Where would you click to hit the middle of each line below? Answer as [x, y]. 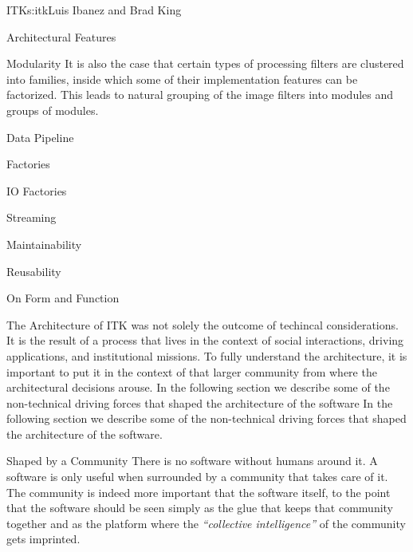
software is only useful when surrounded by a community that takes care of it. [197, 477]
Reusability [34, 271]
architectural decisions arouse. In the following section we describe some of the [198, 387]
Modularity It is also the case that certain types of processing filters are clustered [205, 63]
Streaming [31, 217]
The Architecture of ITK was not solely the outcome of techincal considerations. [203, 324]
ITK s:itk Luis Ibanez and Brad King [94, 10]
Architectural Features [61, 36]
